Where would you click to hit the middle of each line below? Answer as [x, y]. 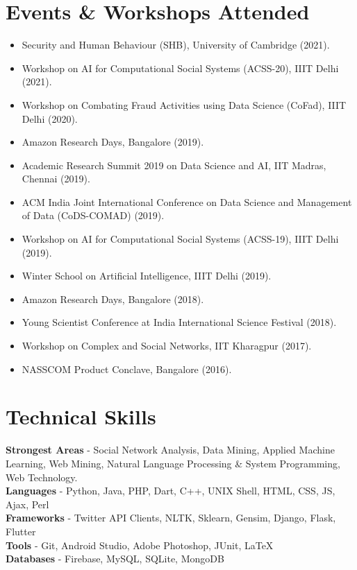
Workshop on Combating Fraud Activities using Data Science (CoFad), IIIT [184, 104]
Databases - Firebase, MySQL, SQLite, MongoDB [115, 559]
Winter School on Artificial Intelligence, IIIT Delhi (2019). [147, 276]
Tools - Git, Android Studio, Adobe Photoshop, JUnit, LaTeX [140, 545]
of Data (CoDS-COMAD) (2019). [93, 215]
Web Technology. [42, 477]
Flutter [21, 531]
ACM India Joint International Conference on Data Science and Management [187, 201]
